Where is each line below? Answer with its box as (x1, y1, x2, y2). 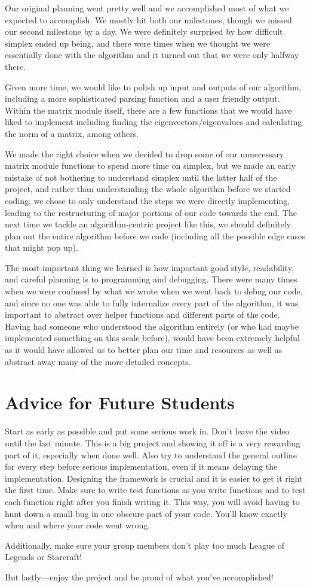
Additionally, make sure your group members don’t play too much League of (5, 539, 284, 551)
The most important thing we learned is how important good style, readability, (5, 261, 294, 273)
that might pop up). (5, 241, 78, 254)
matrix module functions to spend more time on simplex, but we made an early (5, 159, 296, 172)
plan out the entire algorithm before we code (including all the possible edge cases (5, 229, 305, 242)
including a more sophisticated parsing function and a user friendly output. (5, 92, 280, 105)
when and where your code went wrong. (5, 519, 151, 531)
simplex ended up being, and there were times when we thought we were (5, 37, 270, 49)
